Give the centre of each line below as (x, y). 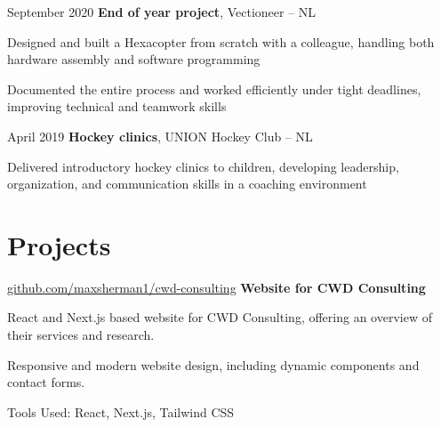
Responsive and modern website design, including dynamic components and (213, 364)
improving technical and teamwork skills (117, 106)
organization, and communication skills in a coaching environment (187, 184)
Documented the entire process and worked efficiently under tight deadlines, (214, 89)
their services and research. (81, 335)
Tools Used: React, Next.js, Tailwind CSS (121, 411)
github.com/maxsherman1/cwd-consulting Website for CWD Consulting (216, 287)
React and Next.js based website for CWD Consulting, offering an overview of (220, 317)
